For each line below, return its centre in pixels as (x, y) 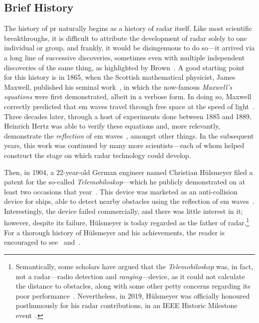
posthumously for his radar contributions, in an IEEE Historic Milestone (127, 305)
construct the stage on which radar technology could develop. (98, 155)
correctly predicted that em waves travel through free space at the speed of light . (129, 106)
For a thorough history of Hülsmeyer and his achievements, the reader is (114, 232)
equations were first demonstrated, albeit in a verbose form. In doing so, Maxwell (128, 96)
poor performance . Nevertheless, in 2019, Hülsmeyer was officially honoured (133, 295)
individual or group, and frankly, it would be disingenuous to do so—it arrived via (129, 48)
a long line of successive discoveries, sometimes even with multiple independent (125, 57)
